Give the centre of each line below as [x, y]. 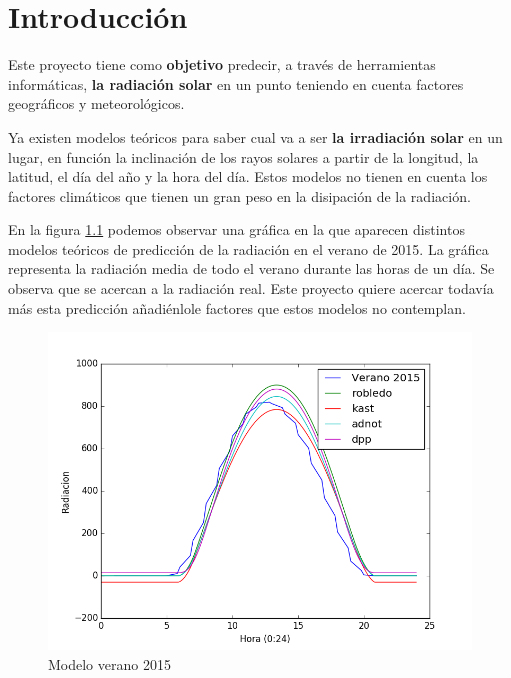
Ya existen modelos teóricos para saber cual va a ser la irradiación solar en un [255, 136]
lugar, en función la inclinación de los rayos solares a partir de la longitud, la [243, 156]
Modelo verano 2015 [109, 663]
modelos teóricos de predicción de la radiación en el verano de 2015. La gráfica [248, 248]
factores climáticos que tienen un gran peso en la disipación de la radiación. [239, 195]
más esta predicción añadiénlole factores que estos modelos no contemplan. [237, 307]
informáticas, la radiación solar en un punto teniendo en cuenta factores [236, 83]
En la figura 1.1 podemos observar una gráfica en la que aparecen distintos [236, 229]
